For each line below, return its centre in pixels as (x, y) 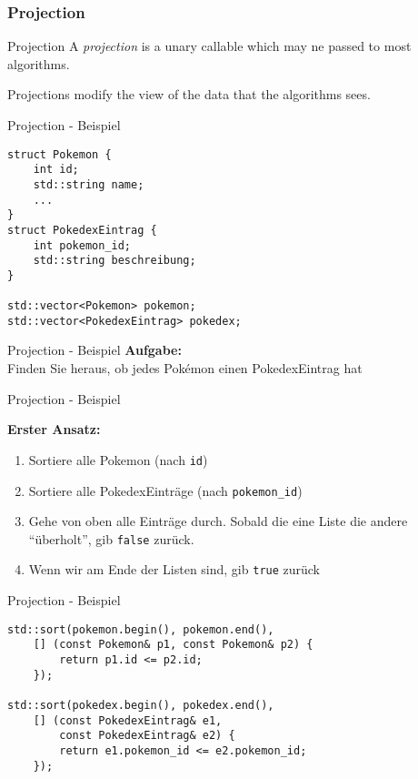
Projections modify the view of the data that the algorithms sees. (189, 94)
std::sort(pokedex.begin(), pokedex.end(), (141, 705)
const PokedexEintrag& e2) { (147, 736)
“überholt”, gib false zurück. (111, 538)
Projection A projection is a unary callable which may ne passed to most (209, 46)
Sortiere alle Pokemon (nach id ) (118, 459)
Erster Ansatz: (54, 429)
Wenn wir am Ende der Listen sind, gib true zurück (174, 569)
